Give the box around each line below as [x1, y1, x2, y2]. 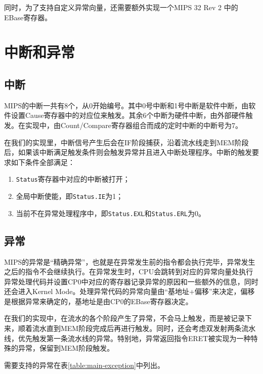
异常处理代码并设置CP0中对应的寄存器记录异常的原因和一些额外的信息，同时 [4, 276, 258, 286]
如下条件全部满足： [11, 156, 75, 167]
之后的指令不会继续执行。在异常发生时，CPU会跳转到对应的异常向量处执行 [4, 266, 253, 277]
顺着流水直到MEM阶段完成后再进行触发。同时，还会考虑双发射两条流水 [18, 323, 256, 334]
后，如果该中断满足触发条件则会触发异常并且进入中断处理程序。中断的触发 [4, 147, 252, 157]
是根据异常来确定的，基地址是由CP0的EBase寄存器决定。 [4, 296, 193, 306]
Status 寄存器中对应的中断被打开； [16, 174, 130, 184]
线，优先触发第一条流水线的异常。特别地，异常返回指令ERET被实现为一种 [4, 333, 251, 343]
